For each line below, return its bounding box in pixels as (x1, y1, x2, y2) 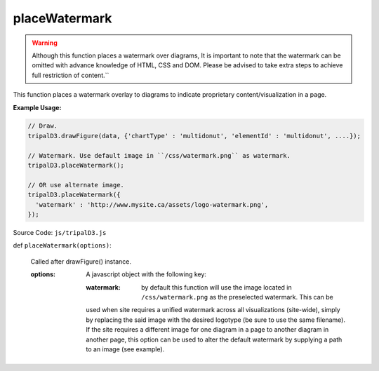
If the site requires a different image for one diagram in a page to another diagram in (86, 325, 329, 334)
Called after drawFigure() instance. (30, 257, 131, 266)
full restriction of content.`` (32, 71, 109, 79)
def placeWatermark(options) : (13, 241, 112, 250)
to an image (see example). (86, 344, 165, 353)
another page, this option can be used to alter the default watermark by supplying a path (86, 335, 343, 344)
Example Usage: (13, 103, 62, 112)
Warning (32, 39, 58, 47)
